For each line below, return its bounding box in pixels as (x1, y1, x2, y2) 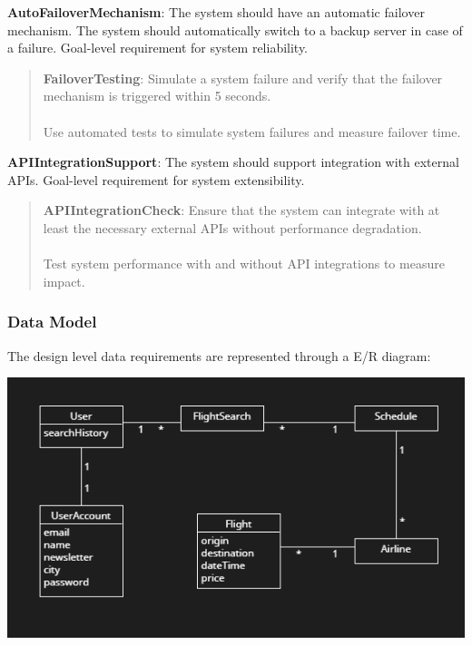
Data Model (7, 310, 97, 333)
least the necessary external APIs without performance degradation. (43, 218, 422, 237)
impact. (43, 271, 85, 290)
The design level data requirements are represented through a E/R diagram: (7, 346, 431, 365)
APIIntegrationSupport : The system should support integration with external (7, 152, 459, 171)
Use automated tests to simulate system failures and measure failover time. (43, 122, 461, 141)
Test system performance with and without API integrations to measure (43, 254, 445, 273)
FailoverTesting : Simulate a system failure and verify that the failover (43, 68, 443, 87)
